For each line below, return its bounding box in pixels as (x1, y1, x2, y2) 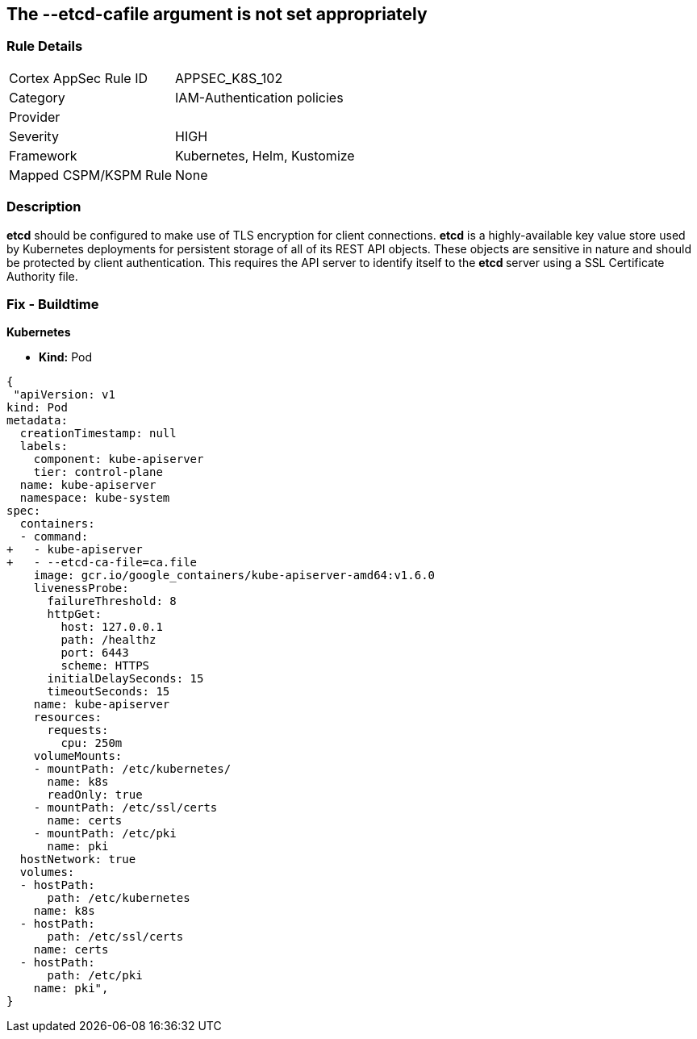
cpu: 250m (61, 736, 123, 750)
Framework (9, 147, 77, 164)
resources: (33, 711, 102, 724)
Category (9, 89, 65, 106)
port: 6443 (61, 646, 129, 660)
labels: (19, 440, 68, 453)
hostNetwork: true (19, 853, 136, 866)
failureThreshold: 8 (47, 595, 177, 608)
